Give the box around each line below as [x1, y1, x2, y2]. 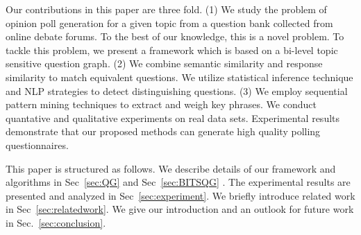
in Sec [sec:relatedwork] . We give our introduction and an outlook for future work [6, 202, 354, 216]
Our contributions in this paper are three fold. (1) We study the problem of [6, 2, 327, 16]
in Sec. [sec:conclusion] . [6, 215, 106, 229]
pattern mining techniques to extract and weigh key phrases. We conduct [6, 97, 317, 112]
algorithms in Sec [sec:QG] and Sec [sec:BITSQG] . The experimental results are [6, 175, 351, 189]
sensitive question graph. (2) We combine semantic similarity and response [6, 56, 323, 71]
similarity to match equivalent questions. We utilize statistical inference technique [6, 69, 353, 84]
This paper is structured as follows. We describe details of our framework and [6, 161, 336, 175]
